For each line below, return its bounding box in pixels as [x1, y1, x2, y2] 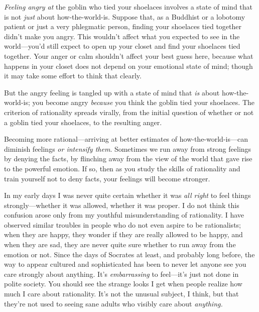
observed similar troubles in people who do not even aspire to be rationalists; [4, 219, 241, 230]
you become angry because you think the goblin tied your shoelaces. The [32, 97, 255, 108]
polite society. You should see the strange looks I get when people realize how [4, 278, 242, 289]
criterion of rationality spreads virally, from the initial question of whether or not [4, 107, 254, 117]
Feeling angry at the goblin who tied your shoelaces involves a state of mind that [4, 2, 253, 12]
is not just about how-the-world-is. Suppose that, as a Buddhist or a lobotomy [4, 11, 245, 22]
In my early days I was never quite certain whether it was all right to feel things [4, 190, 251, 200]
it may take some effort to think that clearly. [4, 70, 142, 81]
